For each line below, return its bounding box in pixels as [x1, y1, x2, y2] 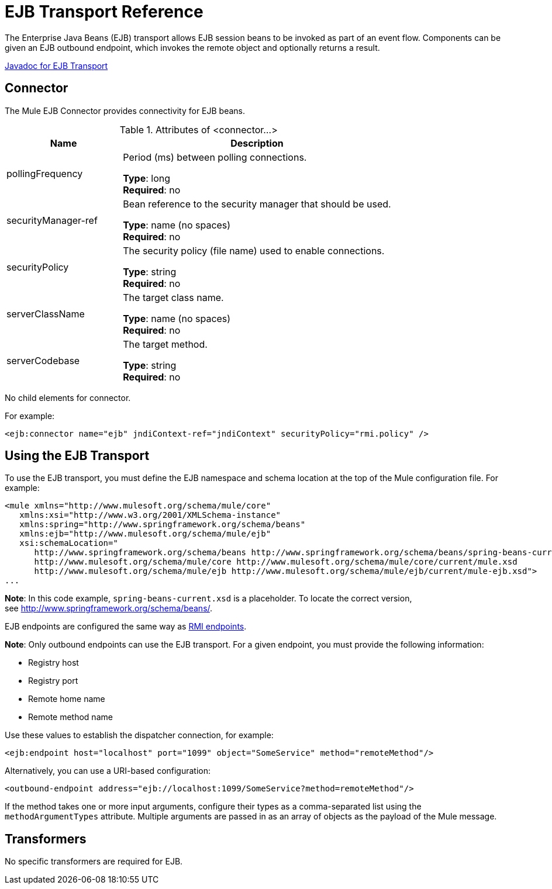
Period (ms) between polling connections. [123, 151, 307, 163]
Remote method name [28, 712, 113, 722]
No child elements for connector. [5, 392, 131, 403]
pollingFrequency [6, 167, 83, 179]
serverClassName [6, 307, 85, 320]
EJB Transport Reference [5, 2, 203, 22]
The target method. [123, 338, 208, 350]
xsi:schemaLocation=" [19, 538, 118, 548]
